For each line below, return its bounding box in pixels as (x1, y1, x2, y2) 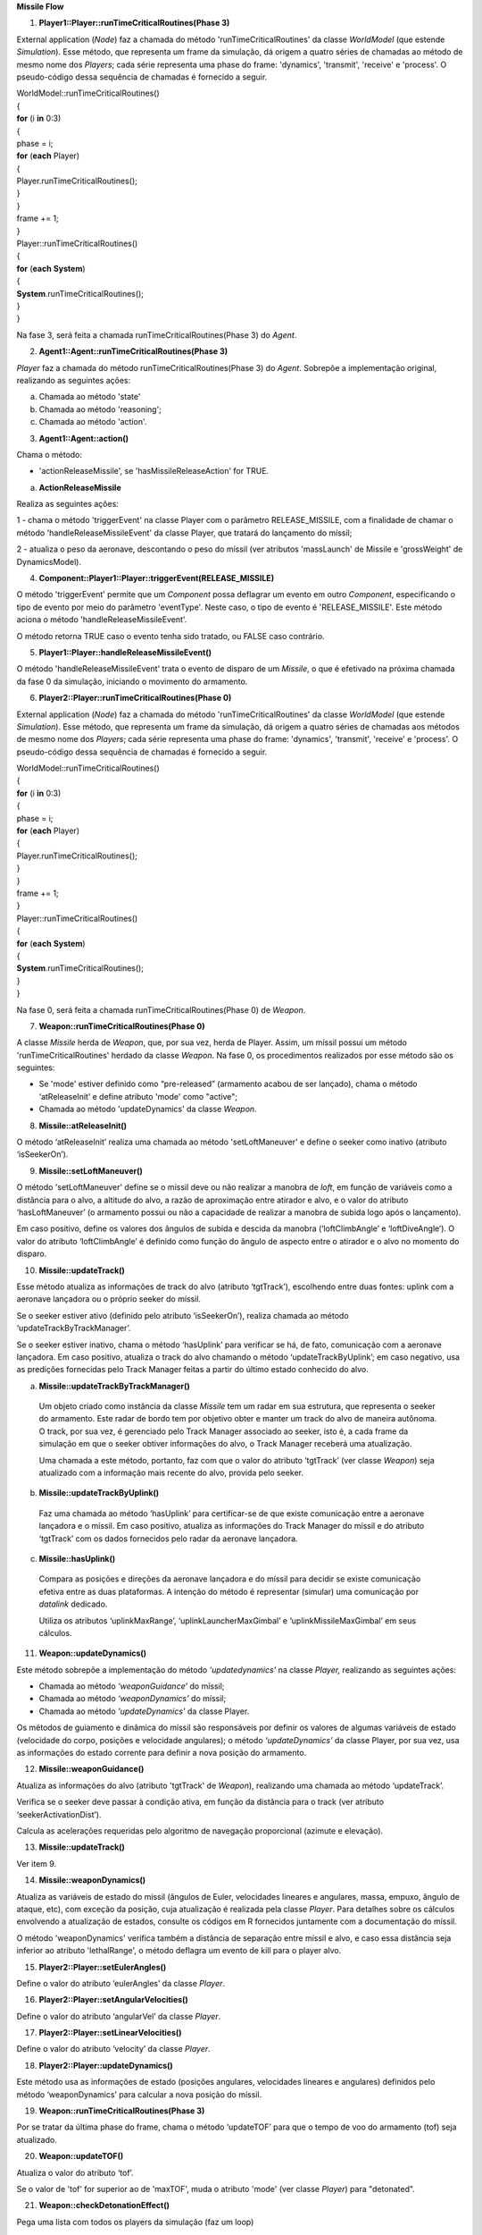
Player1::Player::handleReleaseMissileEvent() (38, 646, 212, 657)
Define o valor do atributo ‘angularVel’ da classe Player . (16, 2011, 221, 2021)
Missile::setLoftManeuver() (38, 1165, 143, 1176)
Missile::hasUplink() (38, 1553, 116, 1564)
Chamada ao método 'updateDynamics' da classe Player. (38, 1706, 250, 1716)
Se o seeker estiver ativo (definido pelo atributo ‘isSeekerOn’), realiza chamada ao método (16, 1310, 349, 1320)
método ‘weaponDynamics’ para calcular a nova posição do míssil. (16, 2088, 262, 2100)
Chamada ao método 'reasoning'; (38, 403, 162, 415)
